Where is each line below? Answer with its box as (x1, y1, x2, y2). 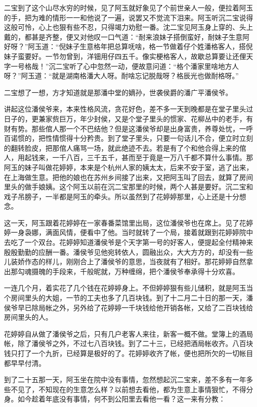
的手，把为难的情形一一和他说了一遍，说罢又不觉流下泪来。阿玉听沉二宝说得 (4, 12, 253, 22)
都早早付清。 (4, 357, 45, 368)
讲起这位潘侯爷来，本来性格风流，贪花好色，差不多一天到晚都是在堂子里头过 (4, 104, 253, 114)
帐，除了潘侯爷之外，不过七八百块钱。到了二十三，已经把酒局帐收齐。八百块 (4, 338, 253, 349)
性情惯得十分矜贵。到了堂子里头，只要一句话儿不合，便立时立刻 (45, 133, 253, 143)
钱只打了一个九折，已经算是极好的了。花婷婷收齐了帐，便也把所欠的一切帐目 (4, 348, 253, 358)
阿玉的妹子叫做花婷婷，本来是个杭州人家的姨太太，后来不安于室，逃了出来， (4, 162, 253, 172)
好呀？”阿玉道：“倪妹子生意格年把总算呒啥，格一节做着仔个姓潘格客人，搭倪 (4, 41, 253, 52)
